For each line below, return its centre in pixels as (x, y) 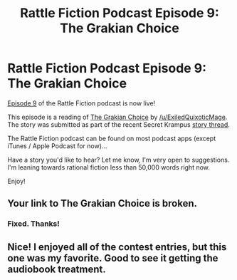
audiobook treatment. (57, 269)
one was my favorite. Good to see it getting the (113, 258)
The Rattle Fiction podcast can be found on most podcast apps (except (112, 138)
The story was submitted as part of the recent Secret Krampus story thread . (118, 124)
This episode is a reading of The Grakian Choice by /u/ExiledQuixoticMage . (117, 117)
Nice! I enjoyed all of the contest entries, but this (117, 247)
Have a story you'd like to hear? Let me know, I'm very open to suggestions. (118, 160)
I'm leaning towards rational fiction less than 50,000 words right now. (109, 167)
